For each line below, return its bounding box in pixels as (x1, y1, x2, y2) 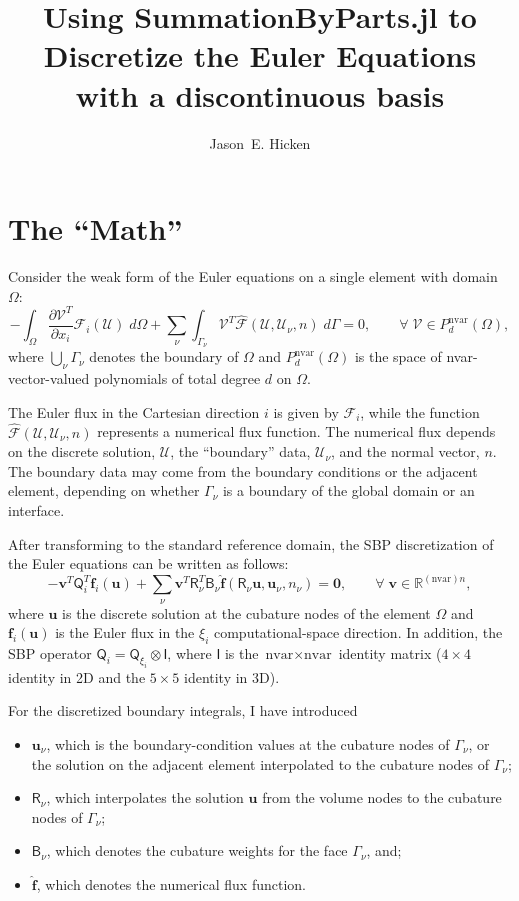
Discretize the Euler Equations (43, 35, 477, 76)
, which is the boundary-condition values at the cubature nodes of (46, 733, 450, 754)
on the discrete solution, (8, 441, 156, 462)
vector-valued (8, 368, 90, 389)
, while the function (360, 401, 480, 422)
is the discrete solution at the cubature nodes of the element (62, 602, 431, 623)
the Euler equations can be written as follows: (8, 553, 289, 574)
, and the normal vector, (331, 441, 480, 462)
